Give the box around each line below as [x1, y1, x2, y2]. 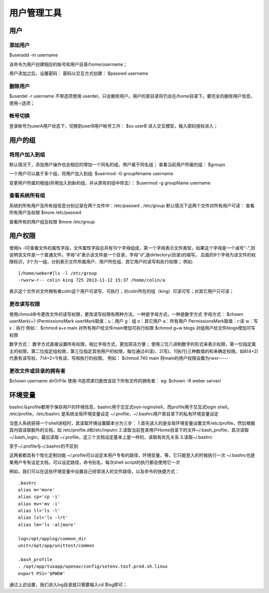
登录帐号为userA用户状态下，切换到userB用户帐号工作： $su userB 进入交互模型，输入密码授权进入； [9, 122, 218, 129]
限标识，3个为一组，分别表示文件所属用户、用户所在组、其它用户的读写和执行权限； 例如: [9, 259, 194, 265]
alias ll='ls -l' [18, 508, 60, 514]
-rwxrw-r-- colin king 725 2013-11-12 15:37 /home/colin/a [18, 277, 165, 283]
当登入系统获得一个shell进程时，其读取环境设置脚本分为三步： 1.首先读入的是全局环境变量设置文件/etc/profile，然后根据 [9, 420, 256, 426]
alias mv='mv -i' [18, 501, 60, 506]
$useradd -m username [9, 52, 58, 58]
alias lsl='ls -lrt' [18, 515, 68, 520]
